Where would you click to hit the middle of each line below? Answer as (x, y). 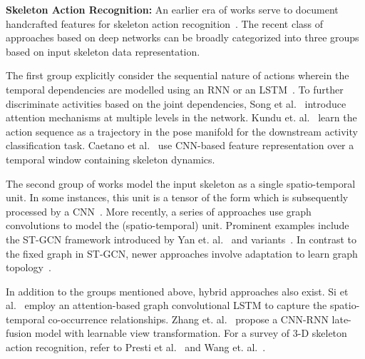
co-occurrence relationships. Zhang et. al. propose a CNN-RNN (188, 319)
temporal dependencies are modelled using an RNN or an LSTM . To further (175, 89)
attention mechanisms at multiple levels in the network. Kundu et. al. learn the (181, 117)
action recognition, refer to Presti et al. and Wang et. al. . (136, 347)
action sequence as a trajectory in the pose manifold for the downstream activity (182, 131)
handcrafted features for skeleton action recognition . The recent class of (164, 23)
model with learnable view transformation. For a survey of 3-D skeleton (191, 333)
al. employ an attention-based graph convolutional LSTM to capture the (166, 305)
